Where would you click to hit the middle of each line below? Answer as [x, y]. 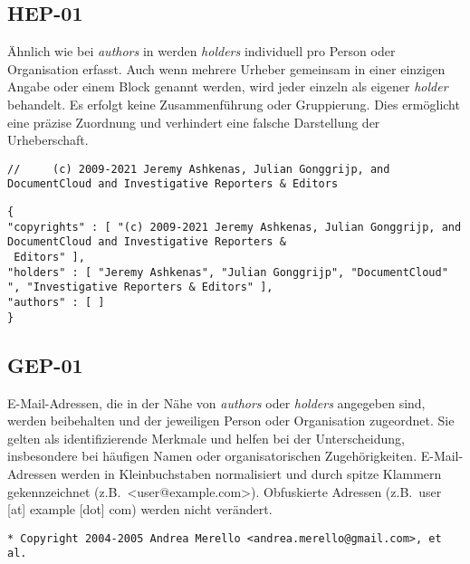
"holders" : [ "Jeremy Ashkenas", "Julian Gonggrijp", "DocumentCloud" [228, 272]
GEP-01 [45, 364]
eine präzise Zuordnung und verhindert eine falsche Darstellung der [194, 122]
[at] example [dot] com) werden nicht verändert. [140, 509]
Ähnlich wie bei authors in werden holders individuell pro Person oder [201, 51]
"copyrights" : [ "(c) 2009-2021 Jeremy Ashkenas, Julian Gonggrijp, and [235, 227]
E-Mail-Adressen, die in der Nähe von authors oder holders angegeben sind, [216, 402]
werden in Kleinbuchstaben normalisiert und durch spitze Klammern [251, 473]
